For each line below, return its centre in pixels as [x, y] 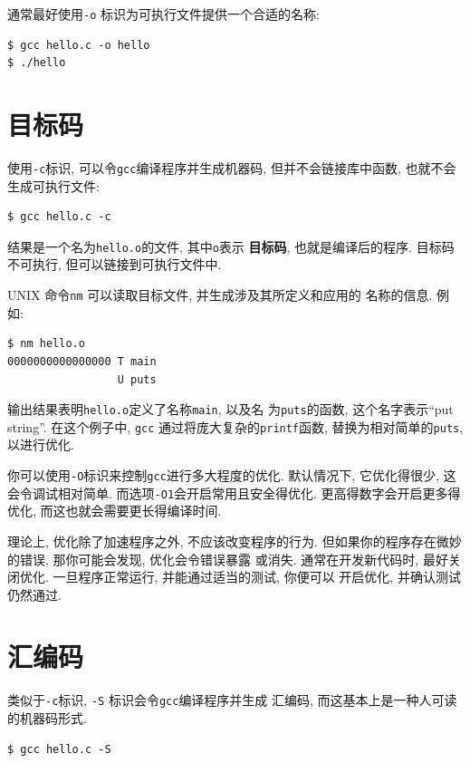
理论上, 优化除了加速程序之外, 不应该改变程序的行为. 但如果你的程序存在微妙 [235, 541]
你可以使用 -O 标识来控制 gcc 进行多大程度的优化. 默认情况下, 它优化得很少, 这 [232, 475]
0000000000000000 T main [82, 361]
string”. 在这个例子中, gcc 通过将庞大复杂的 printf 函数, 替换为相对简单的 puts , [235, 426]
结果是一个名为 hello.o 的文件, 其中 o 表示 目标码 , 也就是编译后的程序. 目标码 [231, 246]
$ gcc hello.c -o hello [79, 45]
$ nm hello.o [46, 344]
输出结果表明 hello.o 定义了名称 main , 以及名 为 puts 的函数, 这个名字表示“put [230, 409]
